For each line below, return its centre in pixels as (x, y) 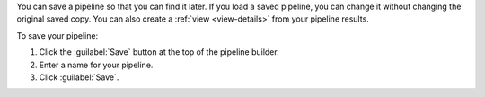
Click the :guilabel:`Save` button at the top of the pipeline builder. (159, 52)
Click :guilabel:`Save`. (79, 77)
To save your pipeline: (57, 35)
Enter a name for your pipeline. (96, 65)
